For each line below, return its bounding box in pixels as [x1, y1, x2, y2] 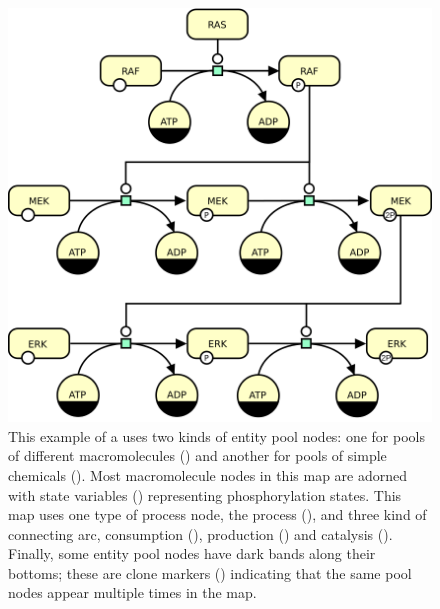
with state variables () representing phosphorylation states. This [8, 484, 402, 505]
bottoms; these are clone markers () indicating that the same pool [8, 562, 412, 583]
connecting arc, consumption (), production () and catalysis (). [8, 523, 393, 544]
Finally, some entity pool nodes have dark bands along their [8, 543, 376, 564]
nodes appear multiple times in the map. [8, 582, 257, 603]
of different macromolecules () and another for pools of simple [8, 445, 387, 466]
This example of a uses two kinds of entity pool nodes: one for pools [8, 425, 425, 446]
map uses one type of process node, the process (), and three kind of [8, 504, 427, 525]
